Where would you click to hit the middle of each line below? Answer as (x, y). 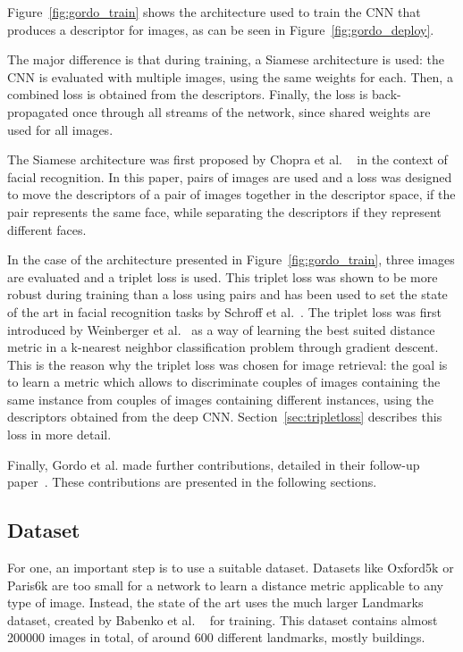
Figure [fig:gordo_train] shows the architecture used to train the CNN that (214, 12)
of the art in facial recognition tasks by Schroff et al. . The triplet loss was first (224, 311)
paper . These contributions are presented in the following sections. (192, 482)
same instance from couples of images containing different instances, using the (220, 399)
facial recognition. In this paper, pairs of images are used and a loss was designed (230, 176)
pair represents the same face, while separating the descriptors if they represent (224, 211)
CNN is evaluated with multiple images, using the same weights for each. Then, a (230, 76)
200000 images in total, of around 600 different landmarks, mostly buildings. (216, 637)
